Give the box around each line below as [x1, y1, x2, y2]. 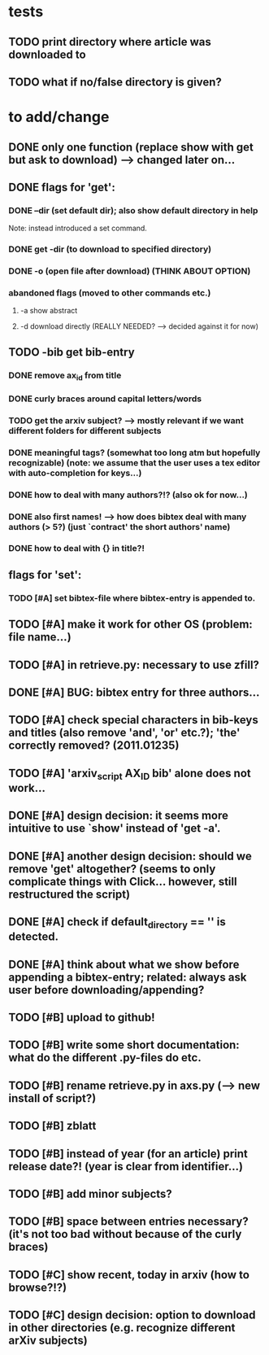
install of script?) [8, 1091, 97, 1105]
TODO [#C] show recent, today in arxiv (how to [8, 1268, 250, 1282]
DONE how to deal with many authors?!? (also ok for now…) [8, 489, 248, 500]
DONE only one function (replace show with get [8, 140, 254, 154]
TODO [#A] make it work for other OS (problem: [8, 618, 254, 632]
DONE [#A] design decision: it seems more [8, 809, 229, 823]
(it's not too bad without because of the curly [8, 1227, 242, 1241]
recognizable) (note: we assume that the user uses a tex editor [8, 457, 261, 468]
